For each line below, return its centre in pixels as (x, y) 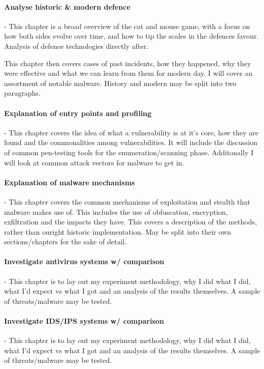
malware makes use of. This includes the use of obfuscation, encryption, (116, 211)
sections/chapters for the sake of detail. (65, 242)
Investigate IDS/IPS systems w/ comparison (84, 321)
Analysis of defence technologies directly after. (76, 46)
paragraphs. (22, 93)
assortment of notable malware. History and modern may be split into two (120, 83)
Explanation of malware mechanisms (70, 182)
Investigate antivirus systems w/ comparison (84, 261)
